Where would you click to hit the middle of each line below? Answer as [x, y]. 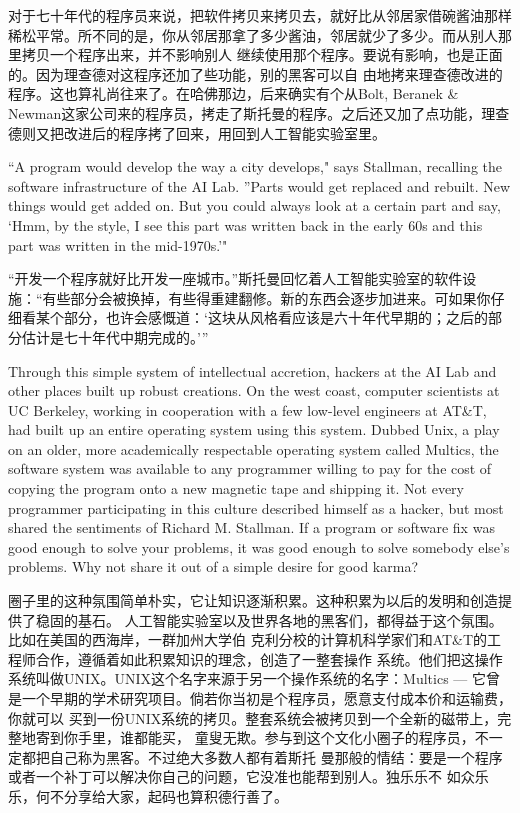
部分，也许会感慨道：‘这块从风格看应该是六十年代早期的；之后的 [275, 317]
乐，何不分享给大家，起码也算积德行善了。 [148, 795]
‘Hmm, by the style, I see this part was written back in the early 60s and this [245, 224]
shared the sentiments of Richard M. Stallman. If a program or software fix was [251, 527]
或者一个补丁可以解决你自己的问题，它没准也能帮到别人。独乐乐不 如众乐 [248, 776]
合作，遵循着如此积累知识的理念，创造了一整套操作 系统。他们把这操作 [269, 658]
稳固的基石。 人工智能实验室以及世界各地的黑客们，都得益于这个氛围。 [269, 619]
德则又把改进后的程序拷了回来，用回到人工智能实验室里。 [197, 132]
